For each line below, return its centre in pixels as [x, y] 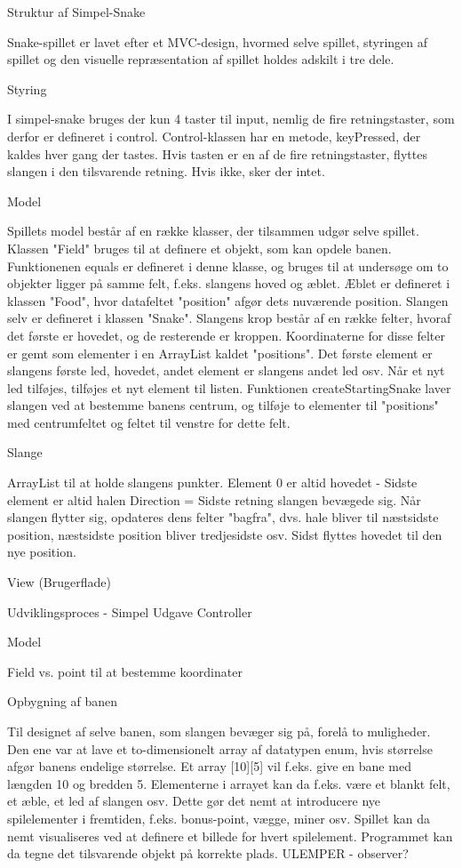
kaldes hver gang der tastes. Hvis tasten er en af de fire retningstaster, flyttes [217, 153]
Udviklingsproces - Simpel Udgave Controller [130, 611]
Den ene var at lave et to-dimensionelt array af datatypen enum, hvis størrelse [220, 748]
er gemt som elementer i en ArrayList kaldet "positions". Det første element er [220, 353]
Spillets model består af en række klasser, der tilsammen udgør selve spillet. [213, 231]
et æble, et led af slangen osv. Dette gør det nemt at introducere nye [194, 801]
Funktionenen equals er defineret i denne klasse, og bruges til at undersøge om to [228, 265]
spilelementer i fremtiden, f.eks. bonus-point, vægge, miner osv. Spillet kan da [219, 818]
